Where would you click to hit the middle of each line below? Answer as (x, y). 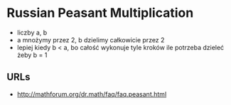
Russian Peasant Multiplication (100, 13)
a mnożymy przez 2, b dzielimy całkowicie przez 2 (91, 39)
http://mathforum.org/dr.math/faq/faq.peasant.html (92, 94)
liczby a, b (32, 32)
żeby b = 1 (32, 55)
